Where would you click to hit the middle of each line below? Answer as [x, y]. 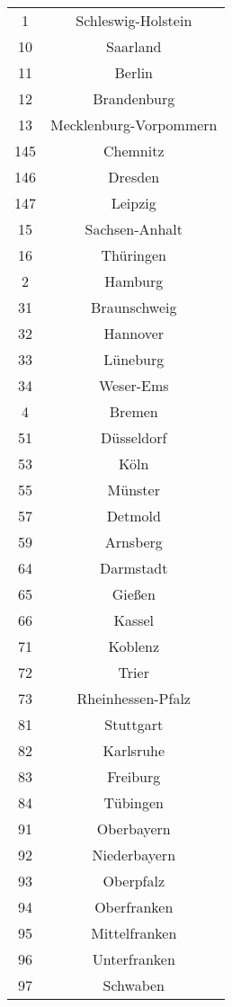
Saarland [134, 46]
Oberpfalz [134, 881]
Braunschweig [134, 307]
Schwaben [134, 985]
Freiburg [134, 776]
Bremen [134, 411]
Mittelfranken [134, 933]
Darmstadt [134, 568]
